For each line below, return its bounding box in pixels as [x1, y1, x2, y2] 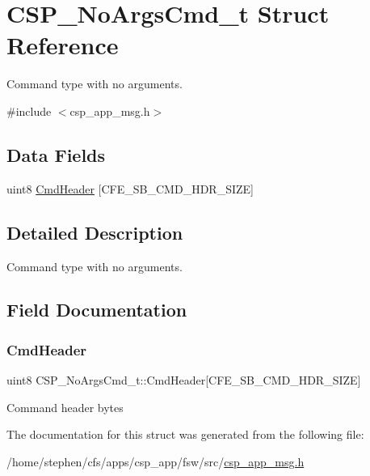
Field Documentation [6, 297, 187, 322]
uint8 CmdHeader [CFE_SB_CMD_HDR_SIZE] [6, 180, 254, 197]
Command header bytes [6, 398, 124, 415]
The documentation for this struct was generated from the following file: [6, 426, 364, 443]
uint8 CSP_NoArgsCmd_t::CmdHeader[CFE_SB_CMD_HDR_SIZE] [6, 372, 361, 389]
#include [6, 102, 52, 119]
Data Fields [6, 142, 106, 167]
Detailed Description [6, 219, 183, 244]
